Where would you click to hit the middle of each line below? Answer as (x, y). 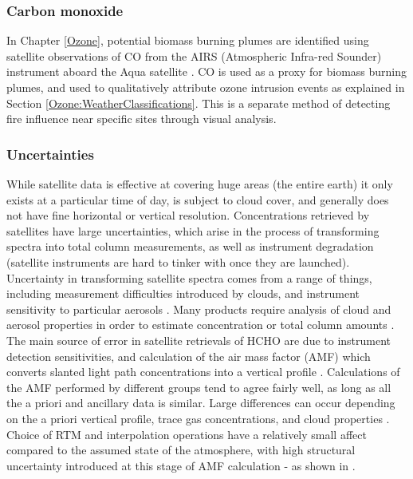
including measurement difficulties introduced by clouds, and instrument (183, 293)
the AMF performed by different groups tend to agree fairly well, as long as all (199, 387)
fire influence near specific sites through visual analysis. (142, 119)
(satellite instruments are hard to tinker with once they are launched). (178, 261)
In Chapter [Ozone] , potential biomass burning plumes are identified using (188, 40)
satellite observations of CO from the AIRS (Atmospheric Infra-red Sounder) (194, 55)
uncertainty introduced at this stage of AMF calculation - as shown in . (181, 465)
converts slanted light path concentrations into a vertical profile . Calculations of (203, 372)
